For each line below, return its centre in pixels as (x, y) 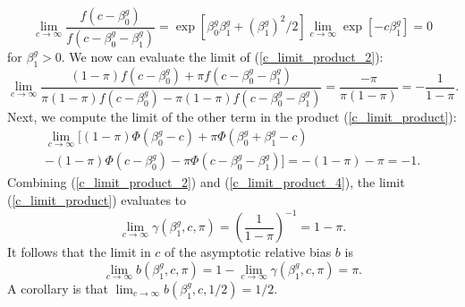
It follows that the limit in (79, 252)
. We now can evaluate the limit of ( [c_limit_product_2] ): (222, 56)
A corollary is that (58, 288)
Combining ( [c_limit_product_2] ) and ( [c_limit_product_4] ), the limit (206, 182)
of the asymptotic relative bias (248, 252)
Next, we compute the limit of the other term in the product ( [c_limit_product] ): (232, 116)
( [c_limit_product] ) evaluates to (97, 200)
